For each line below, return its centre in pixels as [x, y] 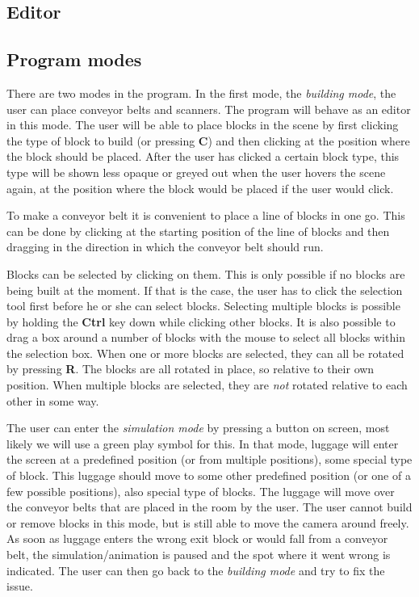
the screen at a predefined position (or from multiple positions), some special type [209, 459]
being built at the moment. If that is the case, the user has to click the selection [205, 290]
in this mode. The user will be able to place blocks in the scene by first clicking [203, 125]
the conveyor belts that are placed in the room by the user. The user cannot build [209, 507]
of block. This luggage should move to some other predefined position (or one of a [209, 475]
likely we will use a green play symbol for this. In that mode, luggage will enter [203, 443]
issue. [20, 586]
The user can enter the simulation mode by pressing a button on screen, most [198, 428]
